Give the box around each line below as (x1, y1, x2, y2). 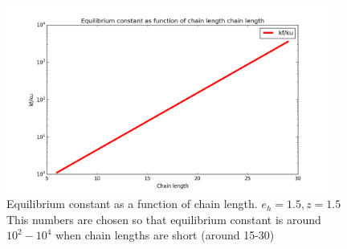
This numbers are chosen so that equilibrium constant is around (6, 210, 321, 227)
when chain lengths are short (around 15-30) (55, 227, 275, 243)
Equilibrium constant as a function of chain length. (6, 195, 258, 212)
